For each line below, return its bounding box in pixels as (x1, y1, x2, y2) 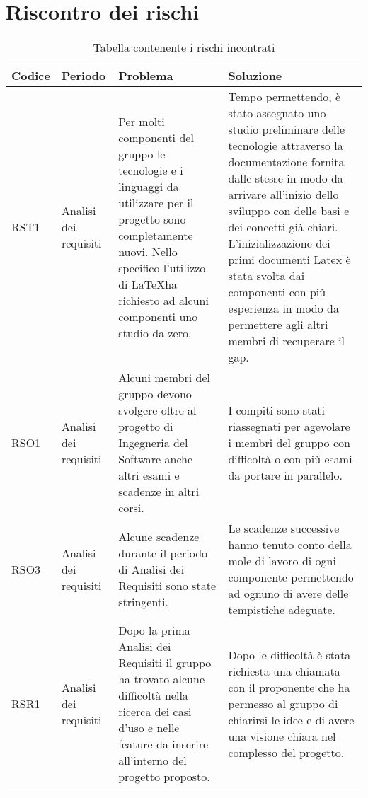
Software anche (118, 451, 193, 468)
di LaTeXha (118, 275, 178, 292)
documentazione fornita (228, 154, 345, 170)
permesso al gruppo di (228, 695, 338, 712)
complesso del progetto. (228, 744, 345, 761)
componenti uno (118, 308, 198, 325)
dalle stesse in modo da (228, 170, 343, 187)
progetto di (118, 418, 173, 435)
